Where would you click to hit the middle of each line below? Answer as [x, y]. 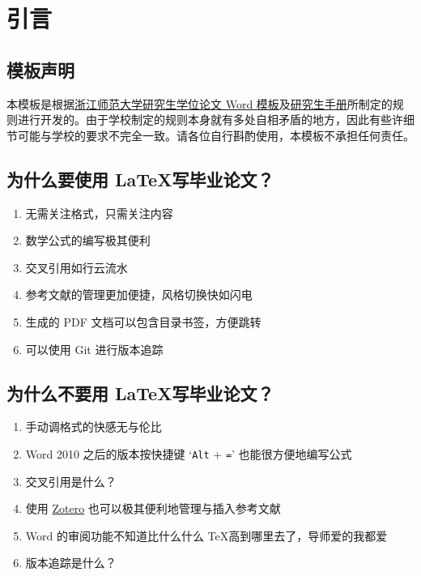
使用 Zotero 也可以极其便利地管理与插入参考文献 [153, 508]
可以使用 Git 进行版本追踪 [94, 349]
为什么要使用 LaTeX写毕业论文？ [140, 179]
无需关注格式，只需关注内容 [99, 213]
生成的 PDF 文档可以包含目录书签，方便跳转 [143, 321]
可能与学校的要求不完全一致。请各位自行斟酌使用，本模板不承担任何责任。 [216, 135]
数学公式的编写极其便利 [88, 240]
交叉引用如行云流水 [77, 267]
